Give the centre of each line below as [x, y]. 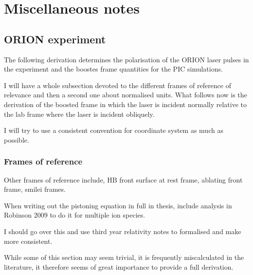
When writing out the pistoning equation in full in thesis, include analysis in [118, 205]
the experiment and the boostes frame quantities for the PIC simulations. [113, 69]
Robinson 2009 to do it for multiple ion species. [75, 215]
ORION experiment [55, 39]
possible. [17, 139]
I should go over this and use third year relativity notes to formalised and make [123, 231]
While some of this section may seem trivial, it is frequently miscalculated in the [124, 257]
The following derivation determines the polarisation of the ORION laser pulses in [126, 59]
